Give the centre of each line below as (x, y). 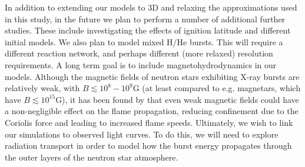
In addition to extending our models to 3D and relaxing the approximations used (151, 7)
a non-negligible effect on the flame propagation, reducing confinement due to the (152, 111)
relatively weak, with (42, 88)
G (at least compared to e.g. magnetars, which (217, 88)
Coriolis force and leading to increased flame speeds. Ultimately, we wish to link (149, 122)
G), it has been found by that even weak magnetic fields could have (177, 99)
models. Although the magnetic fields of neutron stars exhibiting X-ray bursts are (152, 76)
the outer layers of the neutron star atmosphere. (92, 157)
